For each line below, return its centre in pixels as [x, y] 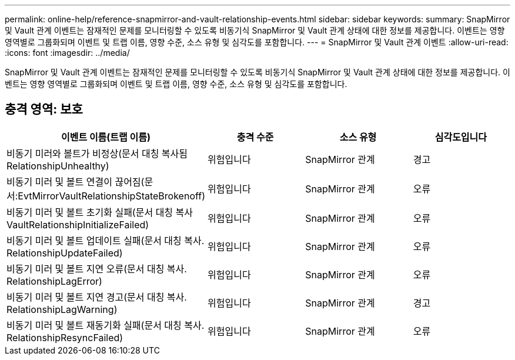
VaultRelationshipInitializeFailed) [78, 224]
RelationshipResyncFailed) [65, 337]
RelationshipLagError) [54, 281]
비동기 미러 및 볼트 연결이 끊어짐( [76, 181]
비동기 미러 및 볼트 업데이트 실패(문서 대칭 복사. [106, 240]
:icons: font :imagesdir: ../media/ [67, 53]
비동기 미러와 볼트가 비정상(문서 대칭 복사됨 [97, 153]
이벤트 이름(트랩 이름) [106, 137]
